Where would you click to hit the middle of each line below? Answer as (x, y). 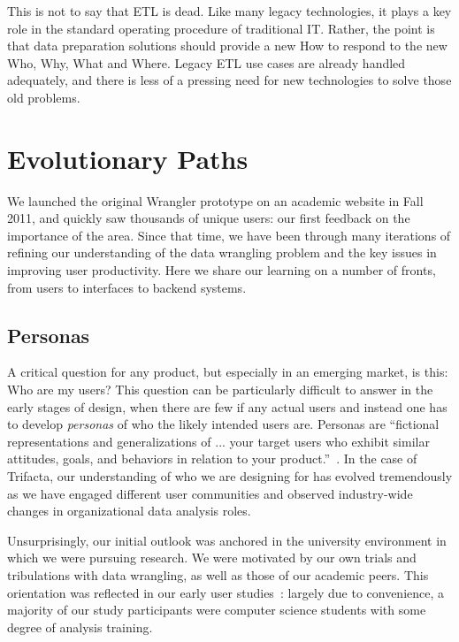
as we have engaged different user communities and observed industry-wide (210, 493)
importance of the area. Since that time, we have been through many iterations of (229, 235)
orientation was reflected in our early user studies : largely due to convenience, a (226, 592)
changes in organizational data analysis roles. (129, 511)
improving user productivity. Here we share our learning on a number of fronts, (222, 270)
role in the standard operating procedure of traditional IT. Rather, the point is (221, 28)
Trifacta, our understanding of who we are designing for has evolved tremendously (230, 476)
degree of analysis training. (80, 627)
